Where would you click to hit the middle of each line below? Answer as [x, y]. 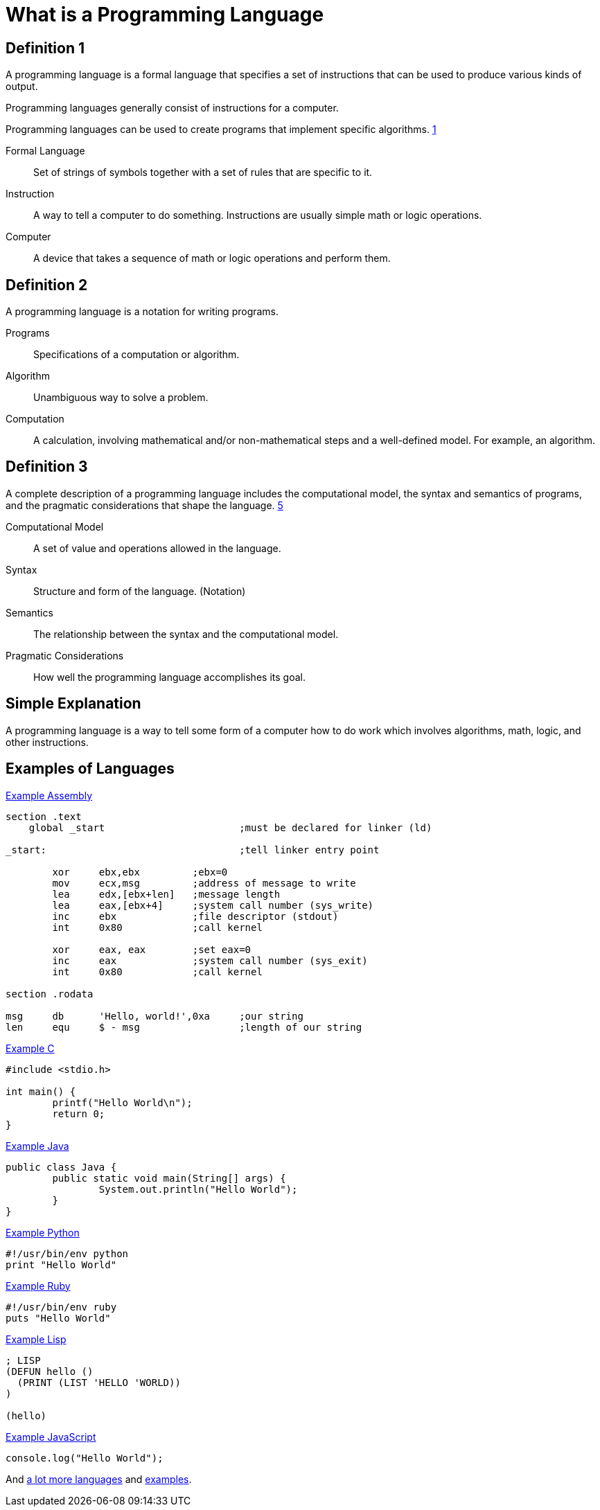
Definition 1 [45, 48]
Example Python [43, 1232]
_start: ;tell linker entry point [193, 850]
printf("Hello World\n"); [122, 1102]
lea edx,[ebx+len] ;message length [166, 894]
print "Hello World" [61, 1264]
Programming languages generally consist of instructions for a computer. [172, 108]
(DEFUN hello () [50, 1371]
